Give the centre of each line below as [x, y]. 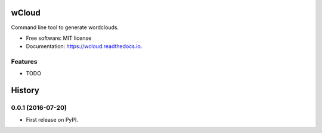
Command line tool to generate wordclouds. [65, 27]
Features [24, 62]
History [25, 91]
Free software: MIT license [59, 38]
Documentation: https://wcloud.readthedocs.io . [84, 46]
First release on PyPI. [52, 119]
